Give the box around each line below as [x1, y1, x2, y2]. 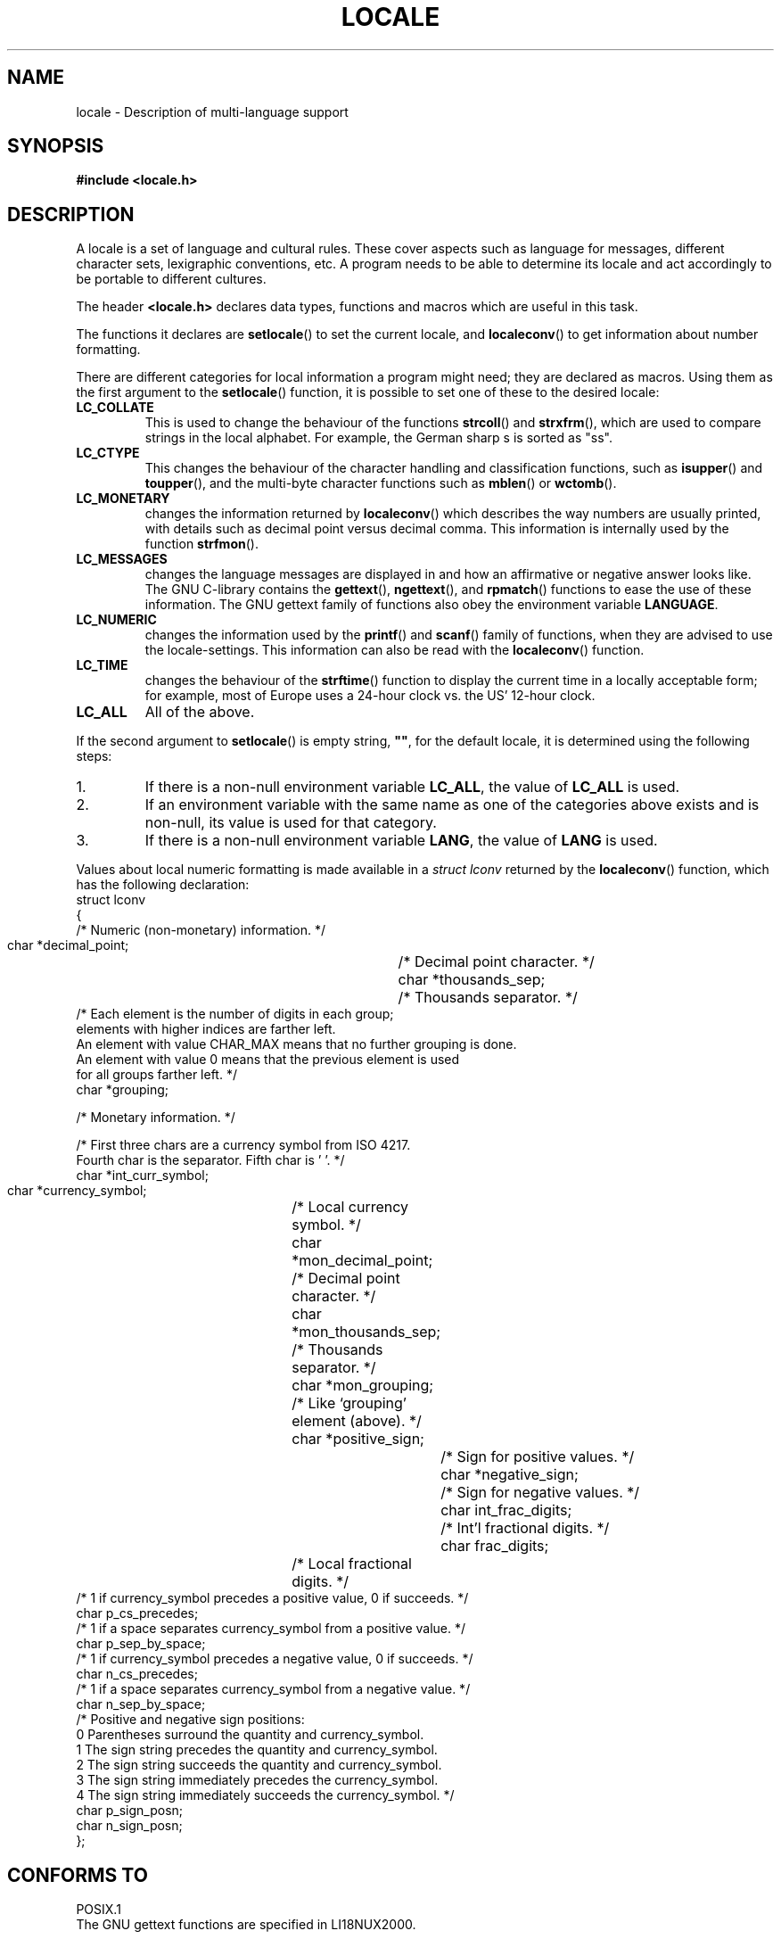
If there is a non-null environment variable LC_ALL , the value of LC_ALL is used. [144, 778, 680, 796]
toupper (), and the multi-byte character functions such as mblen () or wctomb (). [144, 475, 617, 491]
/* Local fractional [292, 1555, 412, 1573]
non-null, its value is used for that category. [144, 813, 437, 832]
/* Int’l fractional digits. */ [440, 1519, 610, 1538]
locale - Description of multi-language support [76, 103, 349, 120]
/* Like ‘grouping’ [292, 1394, 407, 1413]
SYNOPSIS [7, 135, 104, 158]
